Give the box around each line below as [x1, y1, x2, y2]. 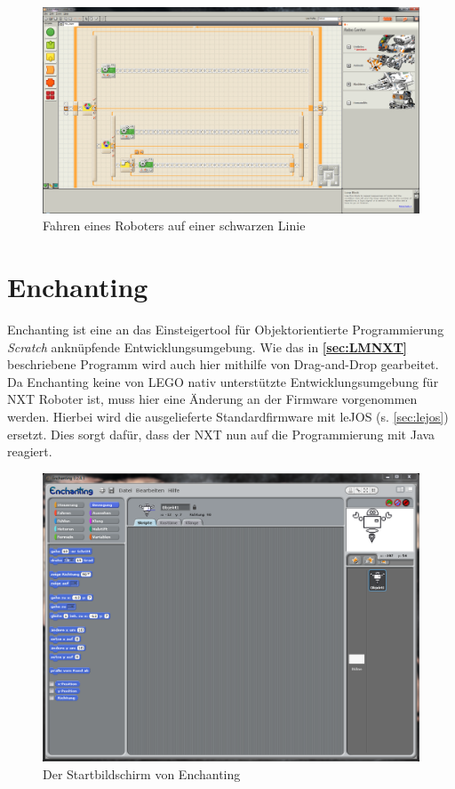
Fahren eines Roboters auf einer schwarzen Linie [43, 216, 306, 235]
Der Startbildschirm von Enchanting [43, 764, 241, 783]
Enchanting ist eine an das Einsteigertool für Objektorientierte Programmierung [7, 319, 444, 338]
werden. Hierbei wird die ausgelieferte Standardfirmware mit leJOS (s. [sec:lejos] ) [7, 407, 449, 425]
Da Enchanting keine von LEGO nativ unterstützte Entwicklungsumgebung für [7, 372, 439, 390]
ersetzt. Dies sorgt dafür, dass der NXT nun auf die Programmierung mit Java [7, 424, 435, 443]
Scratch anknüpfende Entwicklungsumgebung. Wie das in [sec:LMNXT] [7, 337, 408, 356]
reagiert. [7, 442, 52, 461]
